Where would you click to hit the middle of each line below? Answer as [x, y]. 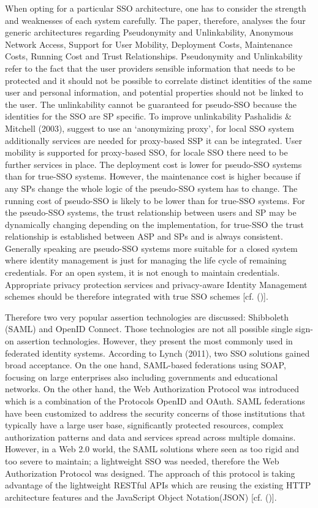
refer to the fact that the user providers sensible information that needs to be [150, 68]
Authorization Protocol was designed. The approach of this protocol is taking [150, 473]
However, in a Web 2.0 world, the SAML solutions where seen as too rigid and [152, 449]
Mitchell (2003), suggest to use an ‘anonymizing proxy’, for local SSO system [150, 128]
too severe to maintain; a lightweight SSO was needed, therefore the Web [142, 461]
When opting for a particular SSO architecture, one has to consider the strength [156, 8]
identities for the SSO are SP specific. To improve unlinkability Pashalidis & [148, 116]
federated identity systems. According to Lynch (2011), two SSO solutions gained [157, 353]
